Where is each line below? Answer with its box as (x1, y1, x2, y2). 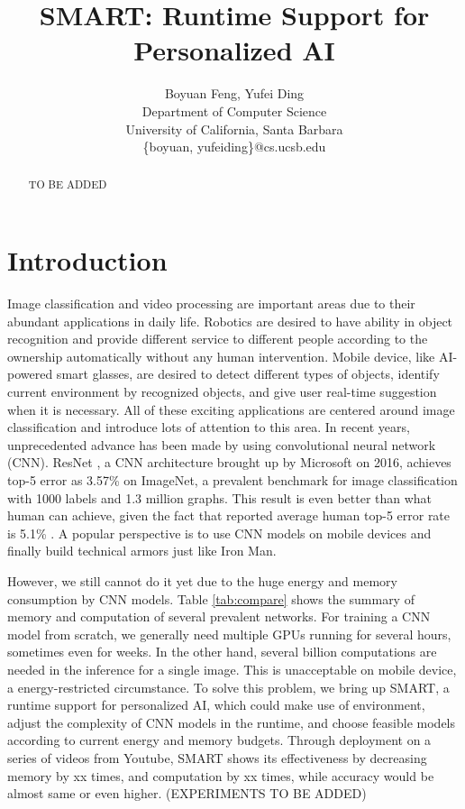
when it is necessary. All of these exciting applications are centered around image (7, 400, 455, 418)
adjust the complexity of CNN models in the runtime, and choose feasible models (7, 712, 456, 731)
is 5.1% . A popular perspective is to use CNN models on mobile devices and (7, 523, 432, 542)
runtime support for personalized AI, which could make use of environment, (7, 695, 425, 714)
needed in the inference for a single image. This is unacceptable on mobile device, (7, 659, 457, 678)
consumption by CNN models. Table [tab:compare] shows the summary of (7, 589, 415, 608)
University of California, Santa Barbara (125, 119, 343, 138)
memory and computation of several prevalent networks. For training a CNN (7, 607, 431, 626)
